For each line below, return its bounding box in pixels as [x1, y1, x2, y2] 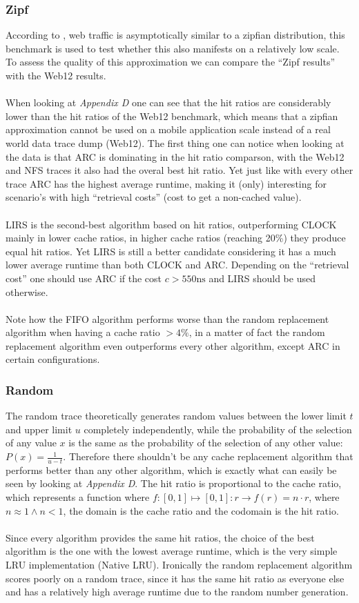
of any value [6, 435, 57, 450]
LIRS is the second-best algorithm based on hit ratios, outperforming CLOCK [6, 217, 337, 231]
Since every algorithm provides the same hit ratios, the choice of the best [6, 530, 315, 544]
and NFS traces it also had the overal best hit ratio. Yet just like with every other [6, 163, 353, 177]
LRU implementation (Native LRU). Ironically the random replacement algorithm [6, 557, 353, 572]
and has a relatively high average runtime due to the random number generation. [6, 584, 349, 599]
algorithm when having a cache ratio [6, 325, 160, 339]
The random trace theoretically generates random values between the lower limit [6, 408, 347, 423]
